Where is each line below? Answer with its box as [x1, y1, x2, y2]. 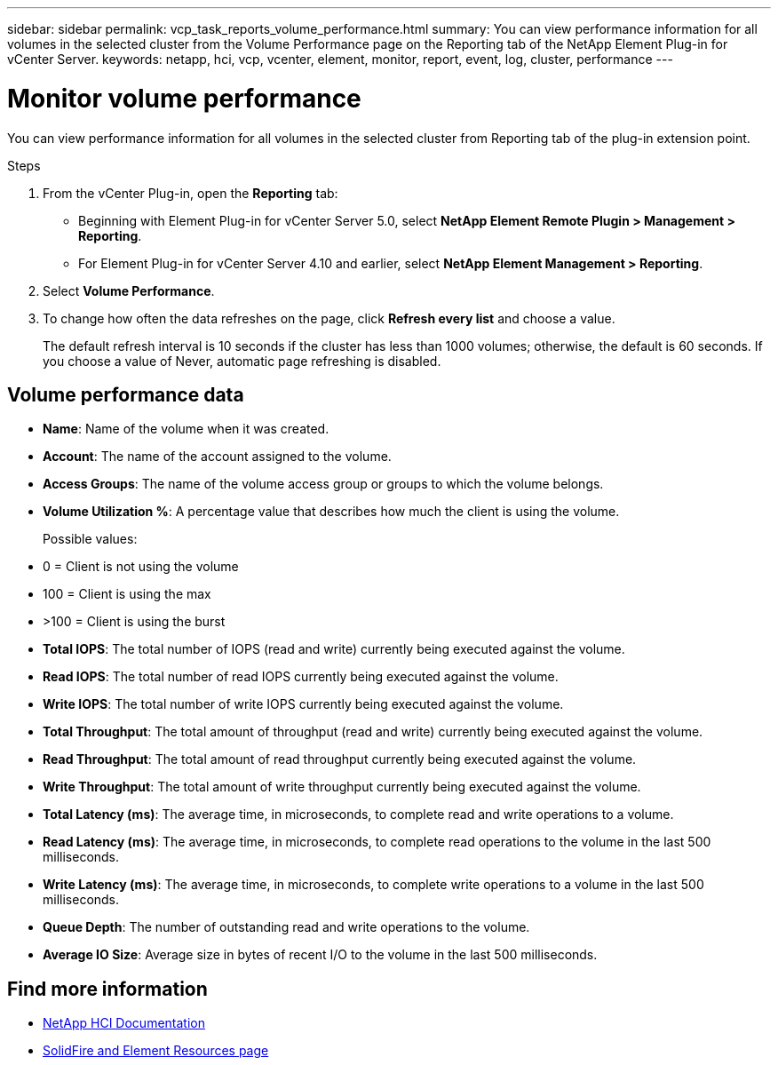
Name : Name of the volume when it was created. [43, 421, 329, 437]
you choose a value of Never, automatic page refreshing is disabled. [43, 353, 441, 369]
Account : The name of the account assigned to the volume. [43, 449, 392, 465]
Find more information [7, 977, 208, 1000]
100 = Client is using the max [43, 586, 211, 602]
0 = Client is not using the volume [43, 559, 239, 575]
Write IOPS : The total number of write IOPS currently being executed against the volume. [43, 696, 564, 712]
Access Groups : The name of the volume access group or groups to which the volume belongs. [43, 476, 604, 492]
